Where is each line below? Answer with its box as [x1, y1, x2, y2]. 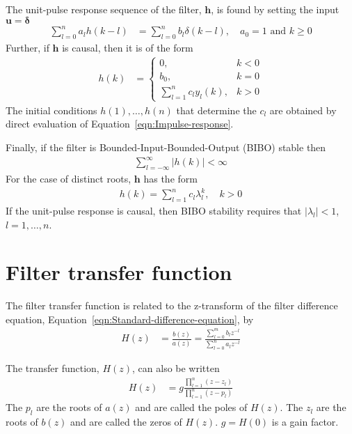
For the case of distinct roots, [6, 171, 131, 185]
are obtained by [269, 102, 337, 117]
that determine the [176, 102, 257, 117]
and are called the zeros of [70, 414, 182, 429]
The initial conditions [6, 102, 97, 117]
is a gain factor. [271, 414, 339, 429]
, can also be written [132, 361, 220, 375]
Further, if [6, 40, 49, 54]
